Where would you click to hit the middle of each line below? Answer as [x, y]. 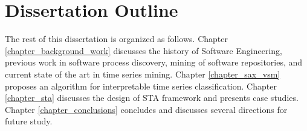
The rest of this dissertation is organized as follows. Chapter [116, 39]
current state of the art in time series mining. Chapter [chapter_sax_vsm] [143, 74]
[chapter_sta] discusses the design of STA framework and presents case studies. [152, 98]
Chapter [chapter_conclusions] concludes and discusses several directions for [146, 109]
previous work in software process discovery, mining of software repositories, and [154, 62]
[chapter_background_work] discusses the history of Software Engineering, [144, 50]
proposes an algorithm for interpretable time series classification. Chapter [141, 86]
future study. [29, 121]
